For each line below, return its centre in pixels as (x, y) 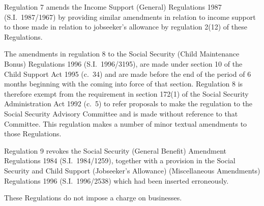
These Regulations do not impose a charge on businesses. (93, 198)
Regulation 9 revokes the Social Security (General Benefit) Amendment (115, 150)
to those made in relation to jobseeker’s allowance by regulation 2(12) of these (126, 27)
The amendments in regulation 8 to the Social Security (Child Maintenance (122, 54)
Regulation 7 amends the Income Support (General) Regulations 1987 (113, 7)
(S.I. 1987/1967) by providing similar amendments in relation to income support (130, 17)
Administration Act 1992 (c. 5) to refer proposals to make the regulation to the (128, 104)
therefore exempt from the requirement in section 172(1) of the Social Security (126, 93)
